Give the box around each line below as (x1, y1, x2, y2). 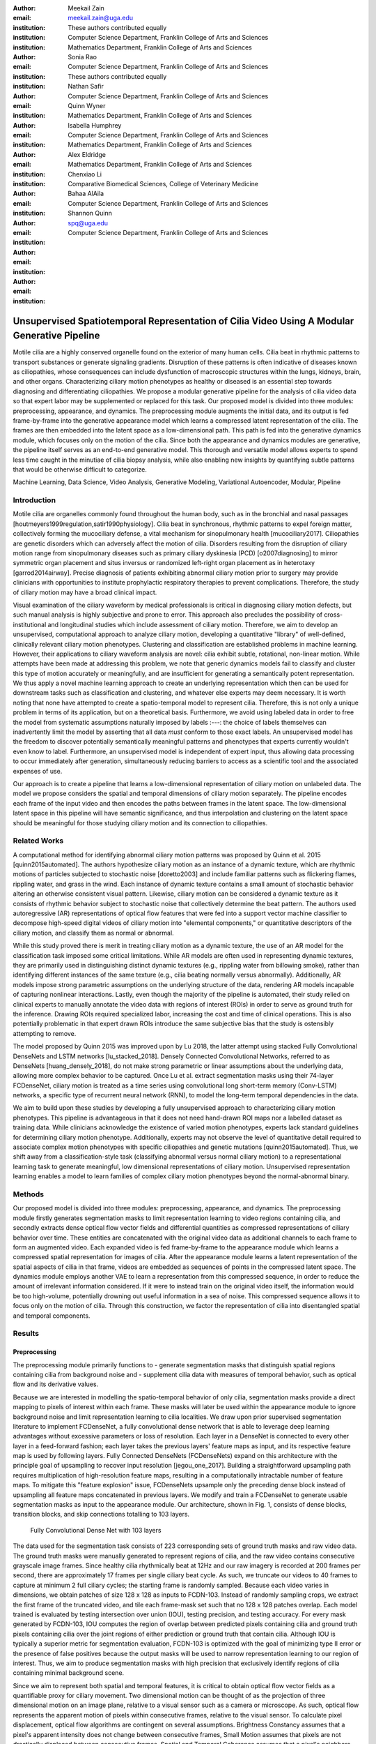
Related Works (13, 836, 64, 845)
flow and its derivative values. (13, 1380, 99, 1388)
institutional (13, 620, 47, 629)
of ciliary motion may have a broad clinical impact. (13, 588, 157, 596)
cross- (324, 610, 343, 619)
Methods (13, 1189, 45, 1199)
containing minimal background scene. (13, 1669, 125, 1677)
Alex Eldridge (68, 150, 106, 158)
